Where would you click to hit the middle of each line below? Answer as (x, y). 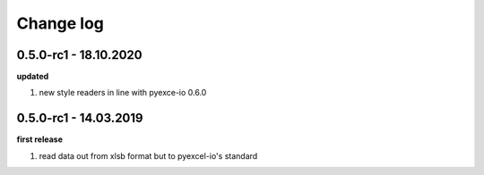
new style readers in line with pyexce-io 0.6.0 (123, 93)
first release (39, 139)
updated (33, 77)
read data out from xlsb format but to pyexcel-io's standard (148, 155)
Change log (60, 23)
